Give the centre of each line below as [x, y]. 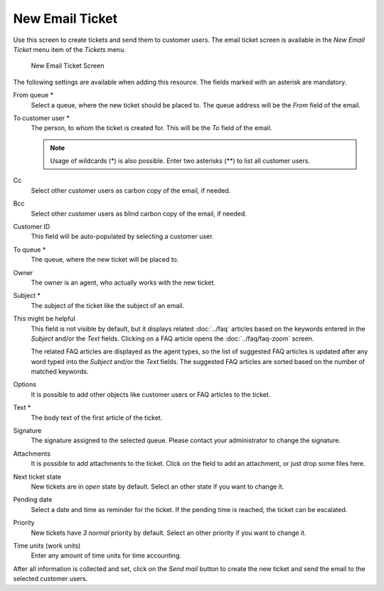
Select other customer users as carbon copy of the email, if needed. [131, 190]
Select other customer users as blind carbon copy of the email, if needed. [139, 213]
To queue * [30, 250]
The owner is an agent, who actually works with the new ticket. [123, 282]
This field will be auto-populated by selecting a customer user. [122, 236]
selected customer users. [50, 579]
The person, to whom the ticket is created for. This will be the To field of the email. [151, 128]
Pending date [33, 500]
